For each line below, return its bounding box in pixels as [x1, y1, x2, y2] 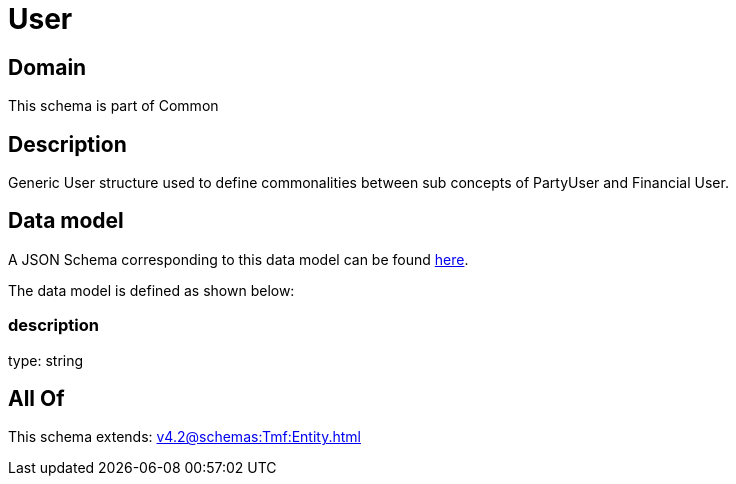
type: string [8, 351, 84, 369]
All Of [8, 386, 65, 412]
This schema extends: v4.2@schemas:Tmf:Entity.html [8, 428, 361, 446]
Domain [8, 54, 87, 80]
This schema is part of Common [8, 97, 219, 115]
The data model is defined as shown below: [8, 281, 295, 299]
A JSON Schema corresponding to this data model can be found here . [8, 250, 469, 268]
